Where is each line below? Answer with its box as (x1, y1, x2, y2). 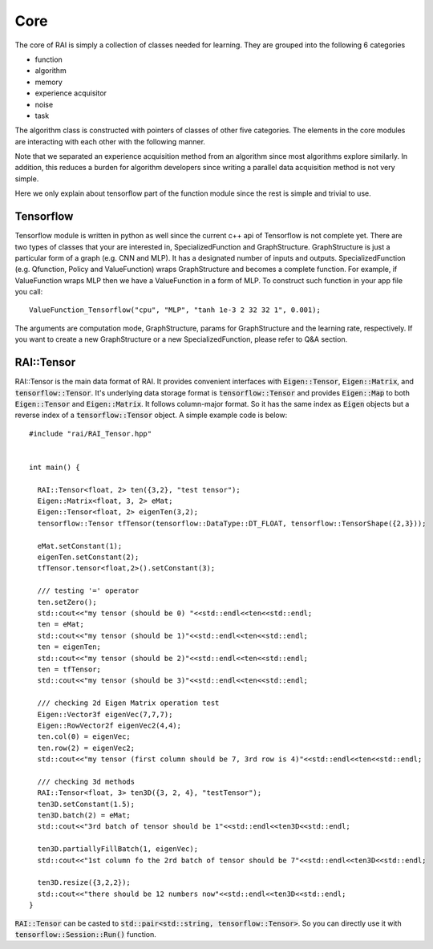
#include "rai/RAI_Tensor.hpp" (29, 429, 152, 438)
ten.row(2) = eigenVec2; (37, 743, 136, 752)
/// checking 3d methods (37, 777, 136, 786)
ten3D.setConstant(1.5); (37, 799, 136, 809)
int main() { (29, 462, 80, 472)
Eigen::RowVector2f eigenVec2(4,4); (37, 720, 182, 730)
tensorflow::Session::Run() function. (14, 929, 156, 939)
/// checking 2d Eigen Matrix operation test (37, 699, 220, 708)
